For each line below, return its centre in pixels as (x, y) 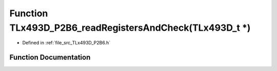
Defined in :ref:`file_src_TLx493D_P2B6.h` (66, 43)
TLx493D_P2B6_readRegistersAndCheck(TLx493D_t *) (130, 28)
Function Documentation (50, 57)
